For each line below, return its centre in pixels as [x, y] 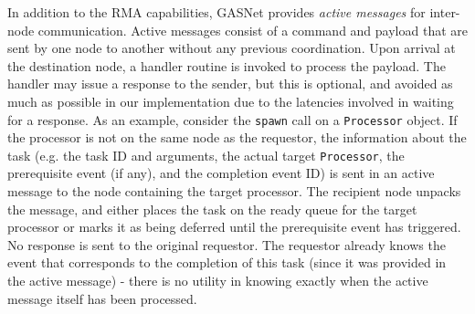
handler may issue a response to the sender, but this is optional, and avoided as [230, 84]
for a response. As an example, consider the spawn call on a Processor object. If [232, 119]
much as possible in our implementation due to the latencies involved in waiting [231, 101]
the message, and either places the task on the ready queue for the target [212, 209]
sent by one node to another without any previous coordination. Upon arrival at [232, 48]
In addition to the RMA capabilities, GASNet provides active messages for [216, 12]
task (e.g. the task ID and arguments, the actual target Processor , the [206, 155]
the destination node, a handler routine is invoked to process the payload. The [227, 65]
